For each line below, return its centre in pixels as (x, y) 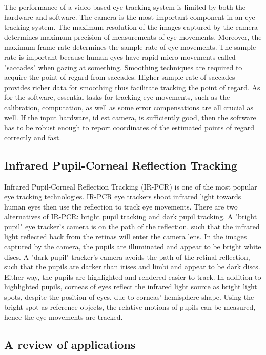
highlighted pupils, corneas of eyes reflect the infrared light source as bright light (131, 287)
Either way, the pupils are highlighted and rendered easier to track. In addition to (133, 276)
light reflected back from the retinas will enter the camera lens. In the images (126, 236)
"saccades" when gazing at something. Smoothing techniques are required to (123, 67)
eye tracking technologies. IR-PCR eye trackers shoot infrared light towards (123, 196)
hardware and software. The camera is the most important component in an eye (130, 17)
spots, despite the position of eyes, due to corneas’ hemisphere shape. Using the (129, 297)
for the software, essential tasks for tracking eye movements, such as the (117, 97)
